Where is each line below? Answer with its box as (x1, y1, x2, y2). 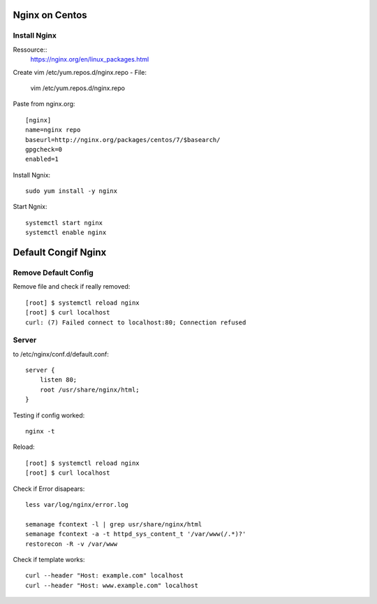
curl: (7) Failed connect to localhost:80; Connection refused (25, 318, 246, 326)
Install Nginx (13, 31, 57, 41)
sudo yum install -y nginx (25, 187, 118, 195)
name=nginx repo (25, 126, 81, 134)
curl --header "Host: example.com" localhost (25, 572, 184, 580)
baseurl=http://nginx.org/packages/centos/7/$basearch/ (25, 136, 221, 143)
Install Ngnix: (13, 171, 51, 179)
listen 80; (39, 376, 77, 384)
